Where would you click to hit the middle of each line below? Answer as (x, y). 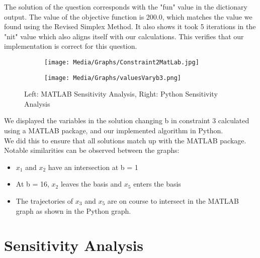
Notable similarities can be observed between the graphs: (92, 150)
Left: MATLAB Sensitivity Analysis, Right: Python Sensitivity (121, 94)
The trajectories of (45, 201)
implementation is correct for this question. (71, 46)
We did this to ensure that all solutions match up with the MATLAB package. (125, 140)
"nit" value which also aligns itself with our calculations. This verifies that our (124, 36)
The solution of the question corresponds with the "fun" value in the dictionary (126, 7)
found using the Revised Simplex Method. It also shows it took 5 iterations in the (130, 26)
